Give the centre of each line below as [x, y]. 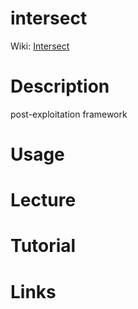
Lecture [43, 200]
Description [60, 86]
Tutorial [43, 246]
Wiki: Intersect [40, 46]
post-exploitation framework [69, 114]
